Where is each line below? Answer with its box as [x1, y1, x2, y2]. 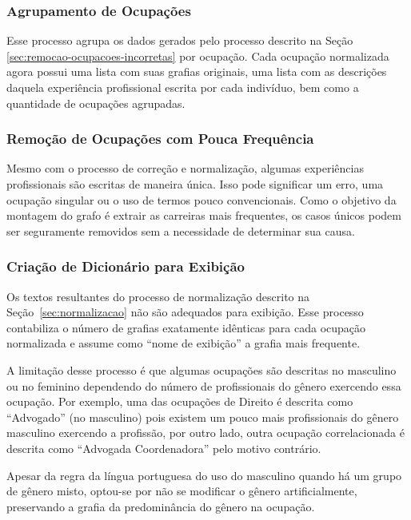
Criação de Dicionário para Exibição [6, 256, 245, 276]
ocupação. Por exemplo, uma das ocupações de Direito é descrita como [6, 393, 353, 410]
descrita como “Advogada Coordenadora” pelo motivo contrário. [6, 439, 321, 456]
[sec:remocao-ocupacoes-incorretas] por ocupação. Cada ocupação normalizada [6, 47, 389, 64]
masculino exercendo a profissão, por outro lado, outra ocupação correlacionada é [6, 424, 405, 441]
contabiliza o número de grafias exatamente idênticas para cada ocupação [6, 319, 366, 335]
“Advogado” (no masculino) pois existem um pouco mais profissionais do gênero [6, 408, 399, 425]
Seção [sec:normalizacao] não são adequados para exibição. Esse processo [6, 304, 364, 320]
